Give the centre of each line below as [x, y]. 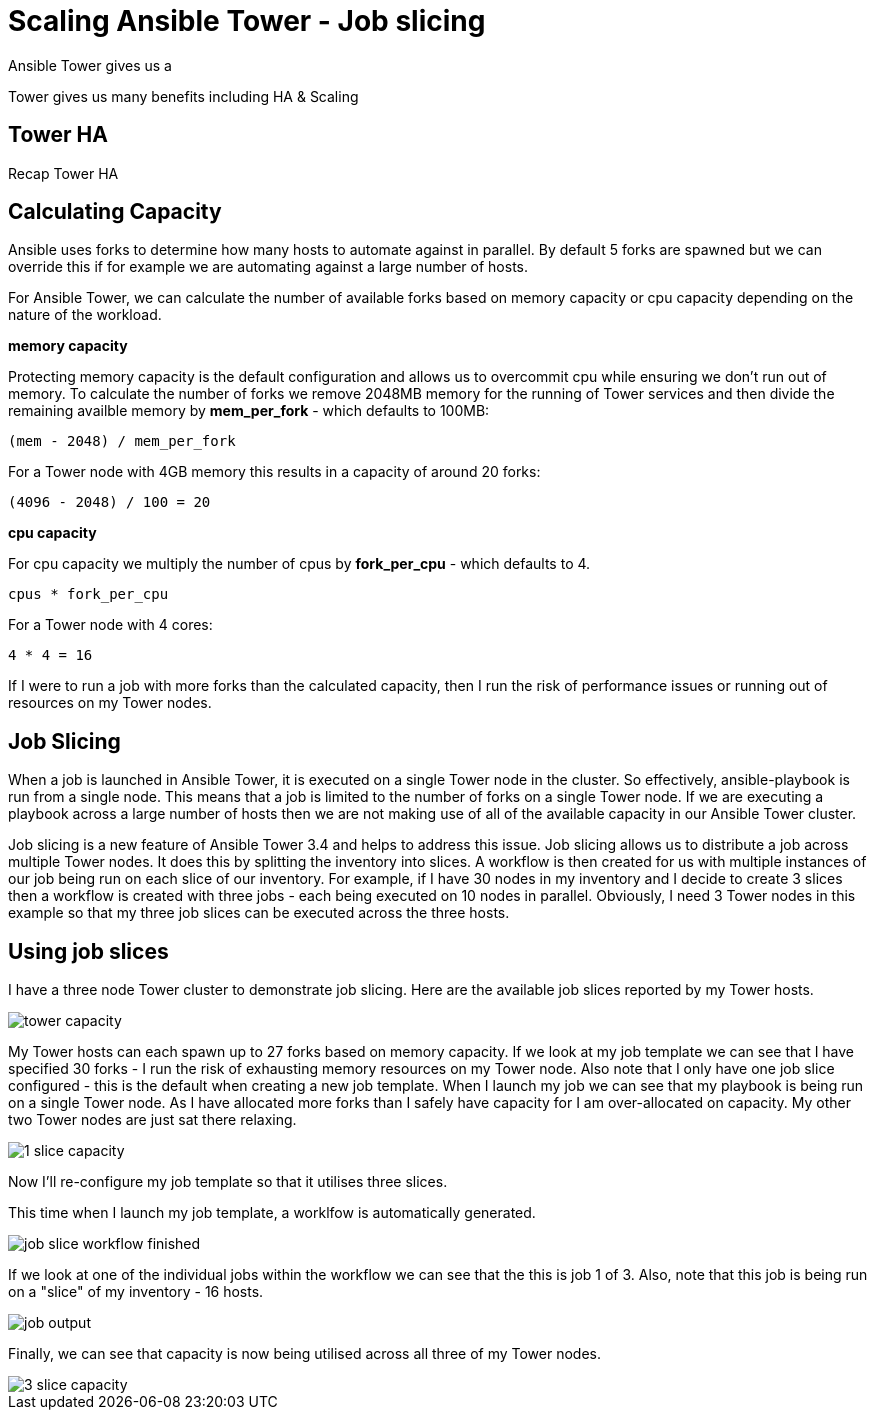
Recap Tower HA [63, 173]
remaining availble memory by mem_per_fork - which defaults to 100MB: [249, 411]
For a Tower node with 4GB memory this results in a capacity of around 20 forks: [274, 472]
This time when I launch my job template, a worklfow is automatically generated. [272, 1213]
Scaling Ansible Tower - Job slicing [247, 21]
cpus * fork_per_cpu [88, 594]
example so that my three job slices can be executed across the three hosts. [259, 913]
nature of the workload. [85, 315]
